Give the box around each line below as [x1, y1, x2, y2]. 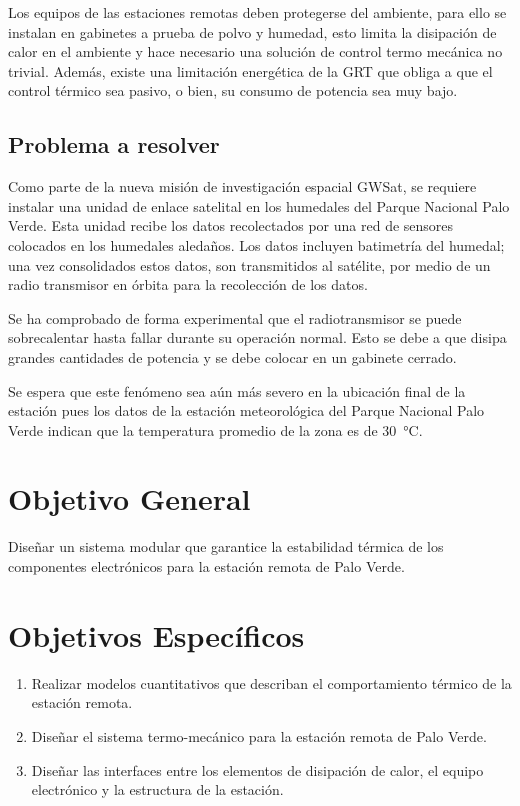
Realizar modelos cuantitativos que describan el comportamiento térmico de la [31, 672, 512, 693]
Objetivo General [8, 478, 251, 519]
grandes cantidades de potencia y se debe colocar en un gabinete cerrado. [8, 346, 457, 367]
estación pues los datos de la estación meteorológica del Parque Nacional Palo [8, 400, 485, 421]
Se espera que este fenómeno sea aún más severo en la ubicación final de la [8, 380, 466, 401]
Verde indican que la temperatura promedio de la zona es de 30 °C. [8, 419, 423, 440]
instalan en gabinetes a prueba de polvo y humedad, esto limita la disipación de [8, 21, 497, 42]
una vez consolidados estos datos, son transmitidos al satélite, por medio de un [8, 254, 491, 275]
